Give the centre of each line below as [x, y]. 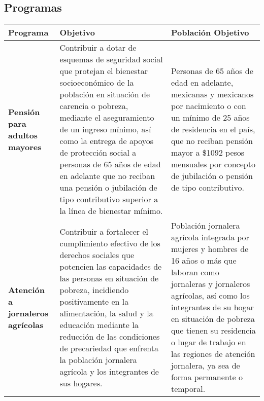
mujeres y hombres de [210, 249]
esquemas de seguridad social [111, 59]
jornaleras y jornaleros [210, 284]
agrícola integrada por [210, 237]
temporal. [188, 389]
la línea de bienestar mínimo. [111, 211]
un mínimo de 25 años [210, 118]
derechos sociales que [97, 254]
